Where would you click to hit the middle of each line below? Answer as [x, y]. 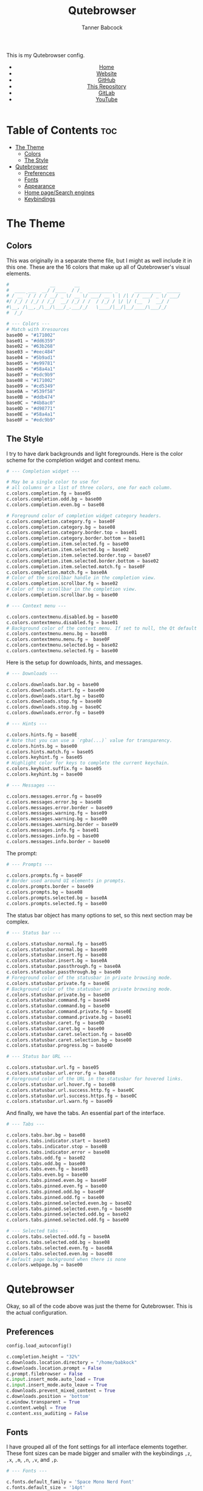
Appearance [40, 186]
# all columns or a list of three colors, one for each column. [89, 488]
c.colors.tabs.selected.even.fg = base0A [60, 1248]
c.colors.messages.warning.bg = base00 [57, 819]
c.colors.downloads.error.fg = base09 [55, 713]
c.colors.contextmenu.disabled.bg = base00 [62, 617]
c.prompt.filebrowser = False [45, 1374]
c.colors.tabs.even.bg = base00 [47, 1175]
